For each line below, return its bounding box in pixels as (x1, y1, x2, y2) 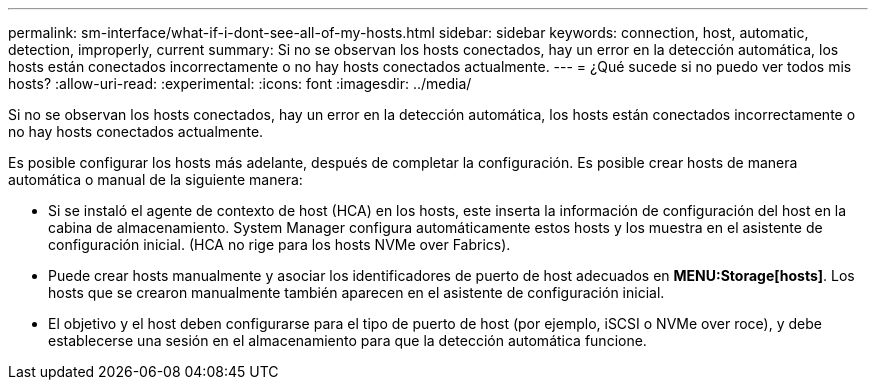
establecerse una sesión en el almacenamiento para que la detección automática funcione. (48, 332, 647, 349)
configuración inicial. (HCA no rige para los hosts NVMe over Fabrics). (48, 236, 511, 253)
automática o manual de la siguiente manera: (8, 171, 303, 188)
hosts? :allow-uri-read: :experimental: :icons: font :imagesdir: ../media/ (8, 75, 472, 92)
